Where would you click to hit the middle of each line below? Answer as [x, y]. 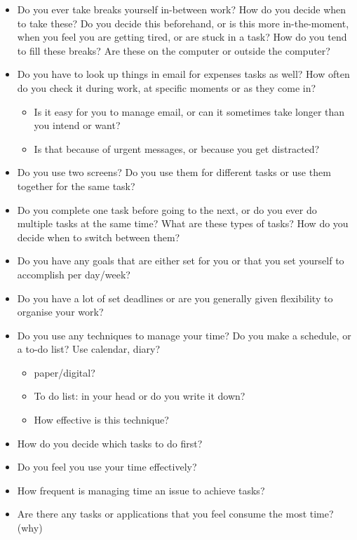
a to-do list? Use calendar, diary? [89, 349]
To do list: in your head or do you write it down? [140, 396]
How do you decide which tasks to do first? [110, 443]
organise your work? [60, 312]
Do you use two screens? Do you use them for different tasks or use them [174, 172]
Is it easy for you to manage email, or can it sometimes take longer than [189, 111]
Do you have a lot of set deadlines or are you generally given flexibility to [175, 298]
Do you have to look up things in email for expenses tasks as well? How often [183, 74]
